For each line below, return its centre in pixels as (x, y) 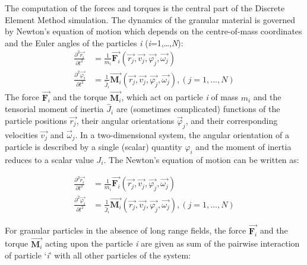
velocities (21, 134)
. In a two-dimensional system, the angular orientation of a (182, 134)
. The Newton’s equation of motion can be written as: (201, 159)
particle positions (36, 120)
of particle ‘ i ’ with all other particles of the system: (98, 255)
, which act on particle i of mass (180, 97)
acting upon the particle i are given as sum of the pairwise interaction (173, 243)
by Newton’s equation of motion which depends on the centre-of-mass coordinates (153, 31)
